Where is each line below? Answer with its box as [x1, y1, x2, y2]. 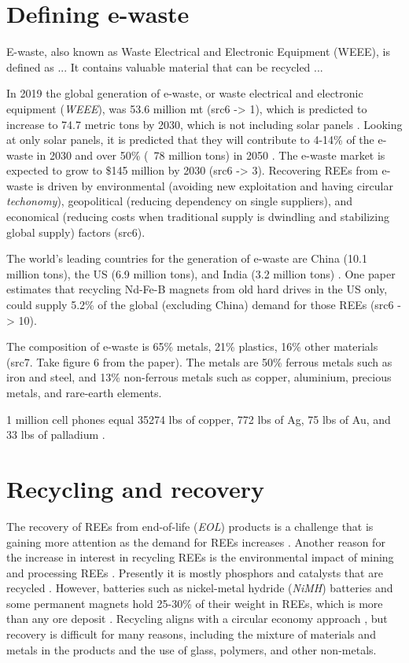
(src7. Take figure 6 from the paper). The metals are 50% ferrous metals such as [6, 353, 392, 370]
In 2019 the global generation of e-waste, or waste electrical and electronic [6, 85, 363, 101]
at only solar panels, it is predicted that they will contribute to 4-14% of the [6, 131, 374, 148]
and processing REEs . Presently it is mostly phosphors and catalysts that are [6, 564, 383, 580]
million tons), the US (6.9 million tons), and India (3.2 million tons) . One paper [6, 265, 396, 282]
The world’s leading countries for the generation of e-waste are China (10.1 [6, 250, 367, 267]
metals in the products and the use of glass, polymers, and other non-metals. [6, 641, 377, 657]
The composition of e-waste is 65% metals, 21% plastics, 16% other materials [6, 338, 378, 355]
